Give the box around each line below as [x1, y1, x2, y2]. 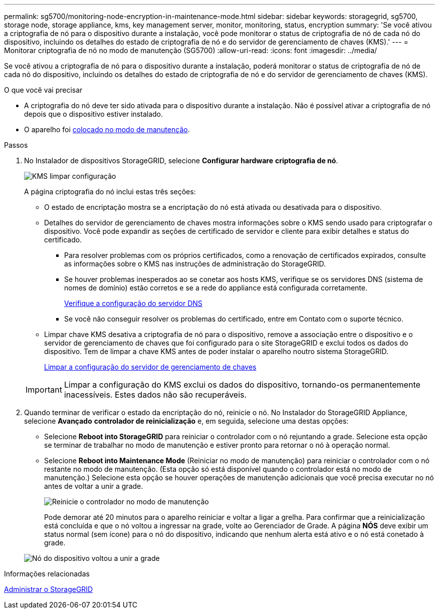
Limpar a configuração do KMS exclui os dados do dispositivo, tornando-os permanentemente [64, 380, 420, 390]
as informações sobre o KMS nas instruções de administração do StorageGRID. [64, 259, 326, 268]
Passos [4, 141, 28, 149]
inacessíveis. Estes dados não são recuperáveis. [64, 390, 247, 400]
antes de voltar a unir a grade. [44, 482, 143, 490]
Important [26, 385, 62, 395]
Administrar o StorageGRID [4, 585, 93, 593]
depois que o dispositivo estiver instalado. [24, 110, 163, 118]
